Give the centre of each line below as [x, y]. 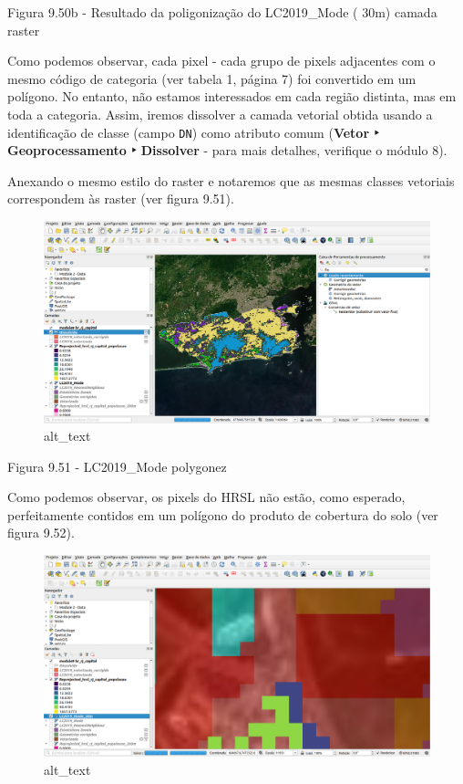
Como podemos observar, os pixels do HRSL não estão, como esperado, [206, 497]
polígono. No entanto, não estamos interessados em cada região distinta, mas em [232, 96]
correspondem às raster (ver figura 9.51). [121, 199]
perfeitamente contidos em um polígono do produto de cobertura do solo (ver [223, 514]
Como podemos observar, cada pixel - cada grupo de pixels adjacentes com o [221, 61]
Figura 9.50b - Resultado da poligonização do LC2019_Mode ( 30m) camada [222, 12]
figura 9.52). [41, 533]
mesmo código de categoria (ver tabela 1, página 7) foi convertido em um [212, 78]
